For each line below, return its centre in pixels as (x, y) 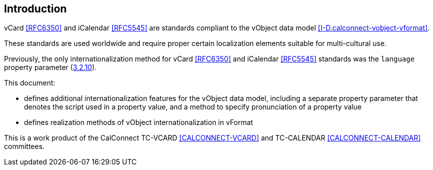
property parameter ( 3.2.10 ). (50, 67)
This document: (30, 83)
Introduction (35, 9)
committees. (24, 146)
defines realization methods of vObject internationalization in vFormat (139, 122)
